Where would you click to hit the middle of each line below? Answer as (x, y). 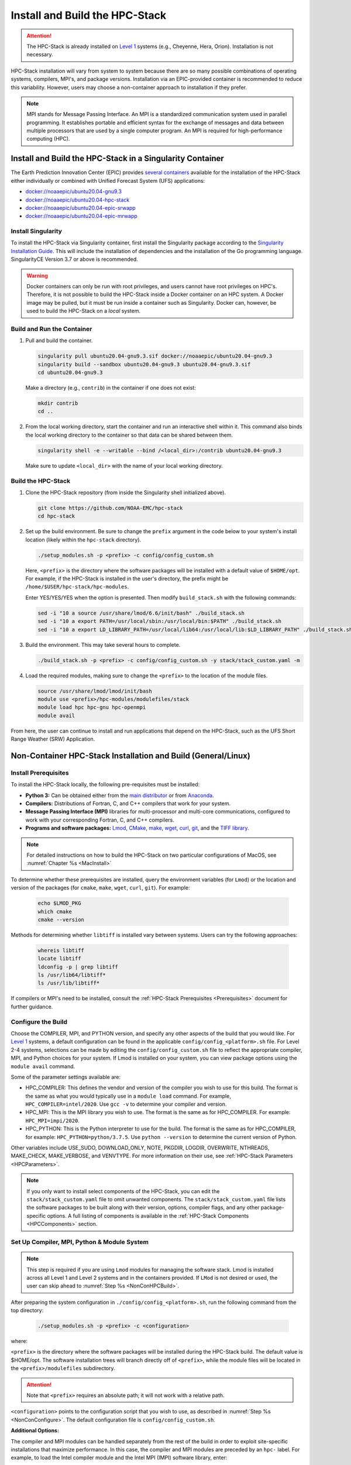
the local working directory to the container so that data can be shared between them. (129, 435)
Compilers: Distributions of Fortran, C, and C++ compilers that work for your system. (128, 803)
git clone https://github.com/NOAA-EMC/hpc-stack (110, 508)
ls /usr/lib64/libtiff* (72, 975)
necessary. (40, 54)
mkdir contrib (58, 403)
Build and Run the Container (51, 329)
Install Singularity (37, 231)
